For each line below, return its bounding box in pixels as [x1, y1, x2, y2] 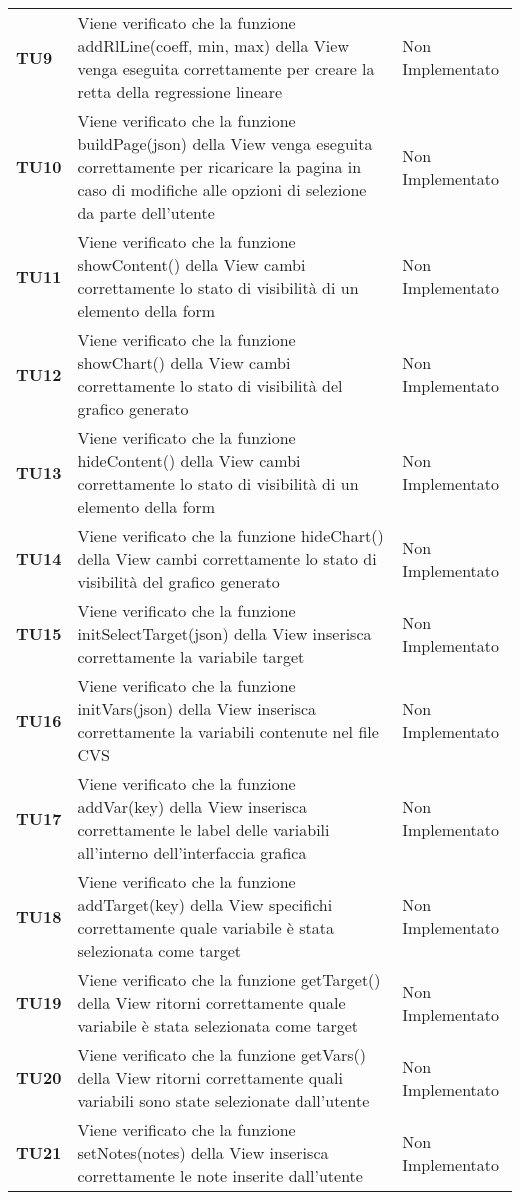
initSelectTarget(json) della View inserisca [77, 622, 372, 645]
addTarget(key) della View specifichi [77, 893, 333, 916]
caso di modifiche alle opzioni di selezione [77, 178, 367, 201]
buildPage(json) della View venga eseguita [77, 132, 373, 155]
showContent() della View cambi [77, 253, 306, 276]
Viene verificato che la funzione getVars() [77, 1043, 366, 1066]
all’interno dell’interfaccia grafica [77, 841, 307, 864]
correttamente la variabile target [77, 645, 305, 668]
